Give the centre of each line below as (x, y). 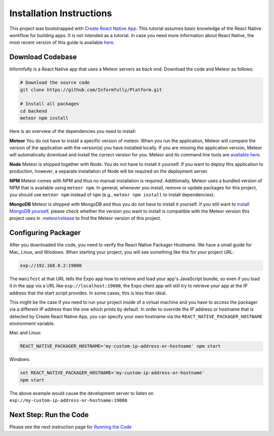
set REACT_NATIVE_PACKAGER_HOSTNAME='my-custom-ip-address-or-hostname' (112, 373)
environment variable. (32, 324)
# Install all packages (50, 104)
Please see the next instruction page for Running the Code (71, 427)
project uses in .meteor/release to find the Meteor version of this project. (85, 218)
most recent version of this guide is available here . (62, 43)
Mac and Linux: (25, 333)
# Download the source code (55, 83)
